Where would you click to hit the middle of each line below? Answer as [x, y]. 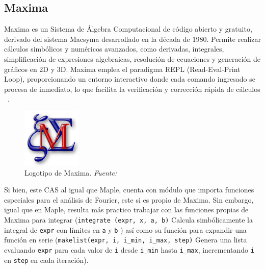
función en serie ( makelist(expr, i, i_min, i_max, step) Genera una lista [126, 240]
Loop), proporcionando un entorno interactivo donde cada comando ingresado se [130, 79]
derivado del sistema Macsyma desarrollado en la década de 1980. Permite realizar [132, 39]
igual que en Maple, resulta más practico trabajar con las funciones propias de [126, 210]
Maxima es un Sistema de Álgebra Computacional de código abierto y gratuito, [128, 29]
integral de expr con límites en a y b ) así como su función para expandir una [125, 229]
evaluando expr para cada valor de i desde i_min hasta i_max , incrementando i [129, 249]
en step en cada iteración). [46, 260]
